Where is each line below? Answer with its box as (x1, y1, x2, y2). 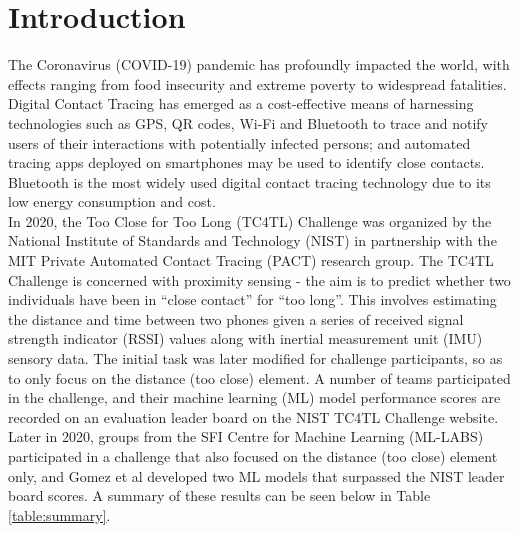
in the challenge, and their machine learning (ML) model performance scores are (8, 387, 501, 408)
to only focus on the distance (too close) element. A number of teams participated (8, 367, 511, 388)
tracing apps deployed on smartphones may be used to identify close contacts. (8, 152, 485, 173)
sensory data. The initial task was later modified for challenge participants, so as (8, 348, 503, 369)
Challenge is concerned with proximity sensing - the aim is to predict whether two (8, 269, 511, 290)
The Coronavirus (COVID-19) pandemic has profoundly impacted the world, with (8, 54, 510, 75)
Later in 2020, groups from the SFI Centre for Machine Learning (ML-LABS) (8, 426, 484, 447)
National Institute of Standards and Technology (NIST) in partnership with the (8, 230, 497, 251)
